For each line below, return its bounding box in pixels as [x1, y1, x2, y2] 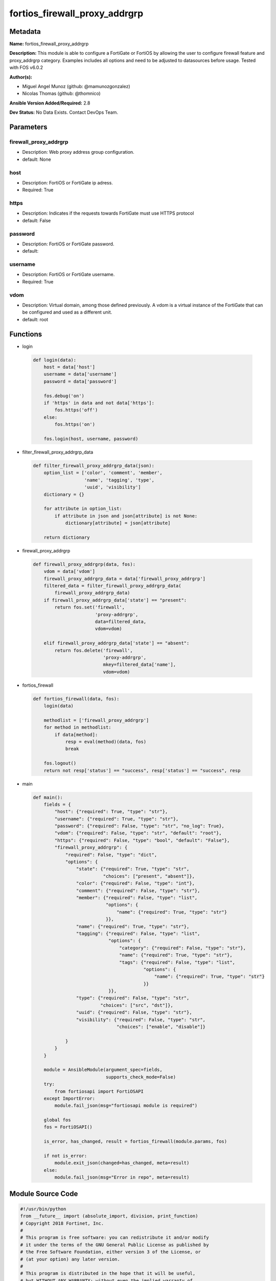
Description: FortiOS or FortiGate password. [22, 241, 114, 247]
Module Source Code [9, 1189, 78, 1198]
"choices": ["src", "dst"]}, [100, 1002, 173, 1008]
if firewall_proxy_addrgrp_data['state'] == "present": [43, 597, 187, 603]
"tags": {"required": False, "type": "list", [119, 959, 235, 965]
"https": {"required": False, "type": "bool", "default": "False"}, [54, 837, 230, 843]
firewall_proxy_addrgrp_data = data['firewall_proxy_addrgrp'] [43, 575, 206, 582]
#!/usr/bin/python [20, 1206, 66, 1212]
